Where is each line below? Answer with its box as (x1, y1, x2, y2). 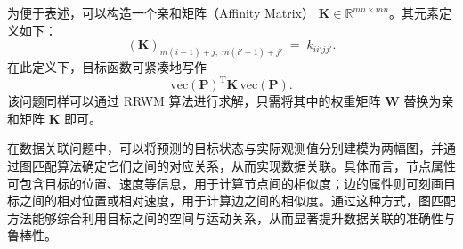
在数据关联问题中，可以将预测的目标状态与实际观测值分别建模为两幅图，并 (7, 139, 443, 157)
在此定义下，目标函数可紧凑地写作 (7, 58, 207, 76)
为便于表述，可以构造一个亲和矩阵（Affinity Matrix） (7, 4, 315, 21)
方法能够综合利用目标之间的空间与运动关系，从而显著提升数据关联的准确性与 (7, 208, 456, 227)
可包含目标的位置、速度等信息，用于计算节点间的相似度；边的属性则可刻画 (7, 173, 443, 192)
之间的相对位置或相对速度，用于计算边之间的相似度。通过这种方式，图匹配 (19, 191, 456, 210)
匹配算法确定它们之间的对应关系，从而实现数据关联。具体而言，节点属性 (31, 156, 456, 174)
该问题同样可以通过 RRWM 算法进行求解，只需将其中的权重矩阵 (7, 92, 381, 110)
